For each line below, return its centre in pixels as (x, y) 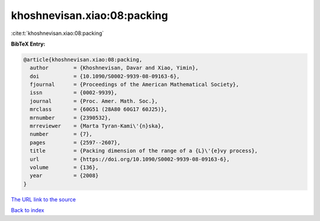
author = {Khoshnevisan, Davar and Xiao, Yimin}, (114, 68)
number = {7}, (61, 134)
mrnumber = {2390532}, (71, 118)
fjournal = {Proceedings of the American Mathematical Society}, (135, 85)
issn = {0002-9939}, (74, 93)
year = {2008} (64, 176)
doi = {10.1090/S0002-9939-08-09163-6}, (105, 76)
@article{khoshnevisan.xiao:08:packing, (83, 60)
